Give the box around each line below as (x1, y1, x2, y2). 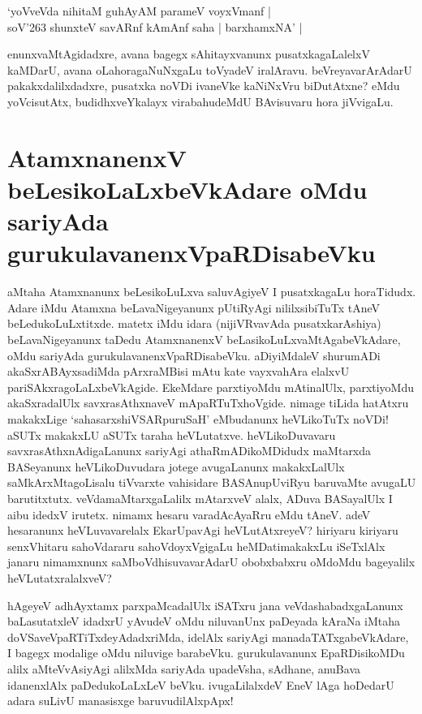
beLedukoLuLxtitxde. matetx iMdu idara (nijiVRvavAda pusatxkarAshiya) (7, 315, 381, 332)
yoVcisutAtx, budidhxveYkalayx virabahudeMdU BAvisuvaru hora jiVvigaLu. (7, 92, 394, 110)
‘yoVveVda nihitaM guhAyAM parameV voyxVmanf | (7, 2, 271, 19)
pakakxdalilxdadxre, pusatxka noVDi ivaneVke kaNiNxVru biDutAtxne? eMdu (7, 77, 400, 94)
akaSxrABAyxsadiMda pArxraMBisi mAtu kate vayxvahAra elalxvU (7, 363, 350, 380)
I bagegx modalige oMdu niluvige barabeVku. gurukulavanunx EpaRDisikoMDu (7, 644, 405, 661)
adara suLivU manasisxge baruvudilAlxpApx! (7, 692, 234, 709)
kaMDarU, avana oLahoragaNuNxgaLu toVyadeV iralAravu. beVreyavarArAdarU (7, 61, 412, 78)
